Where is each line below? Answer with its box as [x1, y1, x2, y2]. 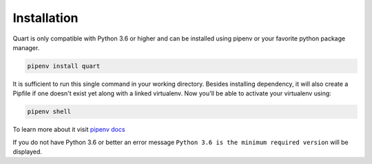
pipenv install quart [27, 62, 101, 70]
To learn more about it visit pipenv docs [12, 126, 125, 134]
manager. [12, 43, 40, 51]
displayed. [12, 148, 43, 156]
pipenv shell [27, 108, 72, 116]
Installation [12, 10, 79, 25]
